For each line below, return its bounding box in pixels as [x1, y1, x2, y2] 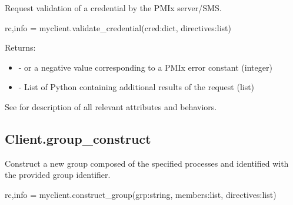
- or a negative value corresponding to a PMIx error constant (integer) [18, 61, 272, 73]
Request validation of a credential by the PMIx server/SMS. [5, 2, 222, 14]
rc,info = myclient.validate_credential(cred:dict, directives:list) [5, 21, 231, 34]
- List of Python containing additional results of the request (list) [18, 81, 255, 93]
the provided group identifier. [5, 168, 111, 181]
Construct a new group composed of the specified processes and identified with [5, 157, 289, 169]
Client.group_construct [5, 129, 151, 147]
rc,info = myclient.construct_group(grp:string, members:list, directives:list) [5, 188, 277, 200]
